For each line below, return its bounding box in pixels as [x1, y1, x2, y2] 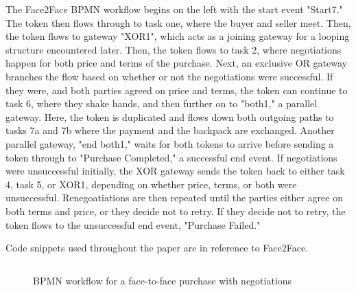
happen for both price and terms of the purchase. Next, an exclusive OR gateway [5, 56, 347, 70]
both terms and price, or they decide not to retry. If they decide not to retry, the [5, 203, 346, 218]
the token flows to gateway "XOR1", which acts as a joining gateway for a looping [5, 29, 350, 43]
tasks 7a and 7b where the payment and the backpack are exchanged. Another [5, 123, 335, 137]
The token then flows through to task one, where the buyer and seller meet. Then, [5, 15, 351, 30]
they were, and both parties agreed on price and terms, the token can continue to [5, 82, 348, 97]
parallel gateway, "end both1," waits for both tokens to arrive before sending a [5, 136, 334, 150]
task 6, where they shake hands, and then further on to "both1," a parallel [5, 96, 318, 111]
